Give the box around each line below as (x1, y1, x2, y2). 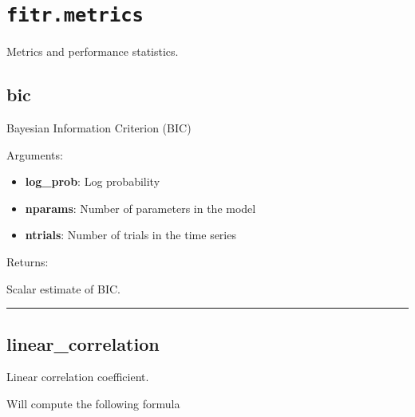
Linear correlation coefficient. (6, 368, 149, 385)
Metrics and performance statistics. (6, 43, 179, 60)
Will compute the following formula (6, 395, 180, 411)
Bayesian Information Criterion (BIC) (6, 120, 192, 136)
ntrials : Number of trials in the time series (25, 226, 236, 243)
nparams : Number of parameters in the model (25, 199, 256, 216)
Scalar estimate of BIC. (6, 280, 121, 297)
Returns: (6, 254, 49, 270)
